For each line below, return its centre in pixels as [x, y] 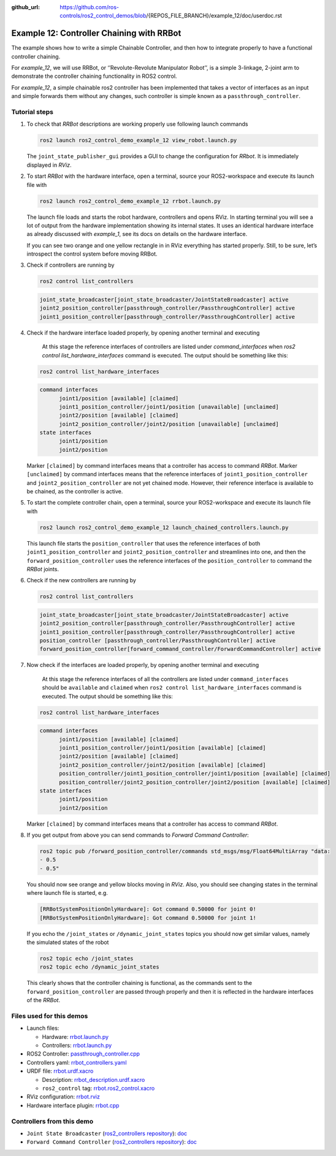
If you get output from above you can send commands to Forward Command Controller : [138, 835]
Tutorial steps [32, 112]
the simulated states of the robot [68, 942]
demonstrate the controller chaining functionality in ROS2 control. [94, 76]
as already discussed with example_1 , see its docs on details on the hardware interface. [137, 234]
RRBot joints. [43, 569]
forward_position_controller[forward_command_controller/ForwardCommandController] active [180, 649]
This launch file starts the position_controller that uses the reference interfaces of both [143, 543]
